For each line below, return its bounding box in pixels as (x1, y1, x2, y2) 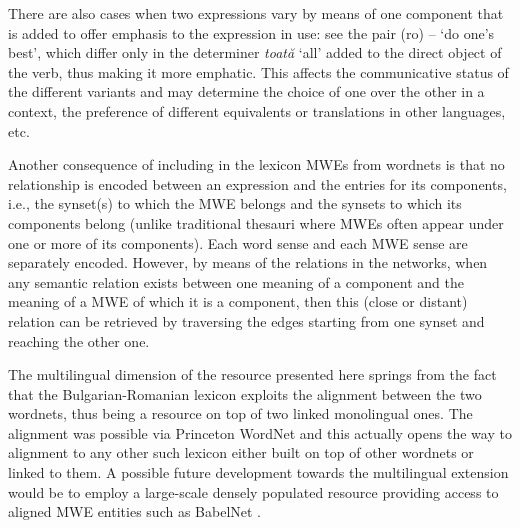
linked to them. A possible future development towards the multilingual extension (8, 462, 509, 483)
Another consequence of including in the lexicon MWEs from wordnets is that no (8, 154, 505, 175)
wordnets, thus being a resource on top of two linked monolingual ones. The (8, 403, 473, 424)
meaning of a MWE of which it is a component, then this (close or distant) (8, 291, 468, 312)
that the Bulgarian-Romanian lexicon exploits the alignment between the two (8, 383, 482, 404)
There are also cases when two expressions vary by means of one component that (8, 3, 504, 23)
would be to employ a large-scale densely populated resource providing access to (8, 481, 499, 502)
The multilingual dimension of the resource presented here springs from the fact (8, 364, 497, 385)
